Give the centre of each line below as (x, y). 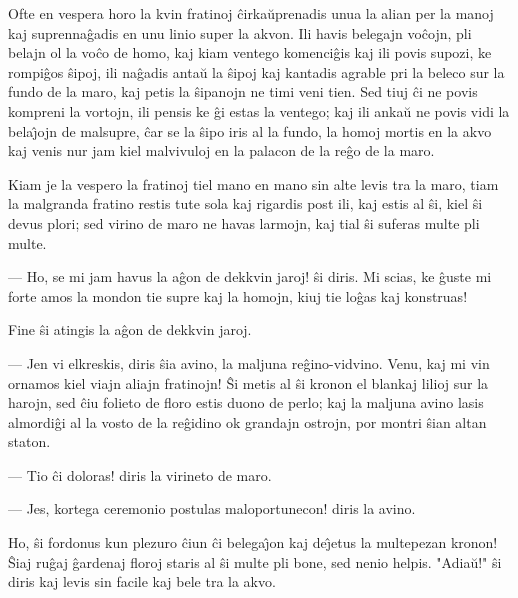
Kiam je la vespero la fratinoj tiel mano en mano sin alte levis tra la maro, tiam (253, 183)
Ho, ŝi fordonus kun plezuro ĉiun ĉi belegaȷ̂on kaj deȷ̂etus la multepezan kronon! (253, 542)
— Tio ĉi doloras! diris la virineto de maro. (140, 474)
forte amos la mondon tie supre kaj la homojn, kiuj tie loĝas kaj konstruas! (238, 295)
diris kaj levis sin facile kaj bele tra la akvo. (142, 581)
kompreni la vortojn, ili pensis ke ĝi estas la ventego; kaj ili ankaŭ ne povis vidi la (259, 110)
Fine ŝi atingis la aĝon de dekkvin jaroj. (130, 329)
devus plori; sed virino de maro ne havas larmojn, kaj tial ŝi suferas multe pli (244, 222)
